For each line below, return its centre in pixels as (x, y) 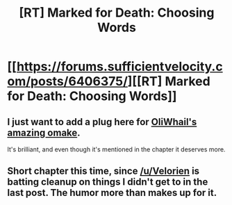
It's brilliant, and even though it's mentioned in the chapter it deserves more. (116, 149)
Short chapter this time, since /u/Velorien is (103, 171)
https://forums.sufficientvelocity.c (120, 67)
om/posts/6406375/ (68, 82)
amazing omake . (44, 132)
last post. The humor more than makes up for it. (112, 193)
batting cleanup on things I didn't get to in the (108, 182)
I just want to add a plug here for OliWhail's (102, 122)
